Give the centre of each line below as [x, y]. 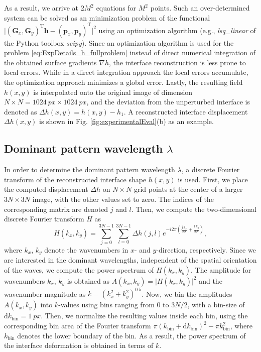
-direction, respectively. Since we [206, 249]
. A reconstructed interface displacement [186, 111]
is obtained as [88, 280]
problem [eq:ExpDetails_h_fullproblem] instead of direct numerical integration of [130, 52]
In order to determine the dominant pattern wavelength [90, 169]
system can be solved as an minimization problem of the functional [107, 17]
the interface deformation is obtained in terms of [79, 345]
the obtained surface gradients [50, 62]
